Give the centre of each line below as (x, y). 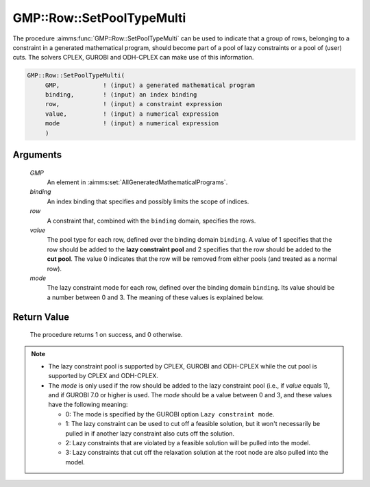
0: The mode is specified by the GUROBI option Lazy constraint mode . (170, 414)
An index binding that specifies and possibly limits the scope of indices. (148, 201)
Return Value (41, 317)
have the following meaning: (88, 405)
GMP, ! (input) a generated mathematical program (150, 85)
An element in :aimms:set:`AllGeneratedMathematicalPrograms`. (137, 182)
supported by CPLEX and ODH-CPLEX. (103, 376)
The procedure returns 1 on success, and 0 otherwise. (106, 335)
